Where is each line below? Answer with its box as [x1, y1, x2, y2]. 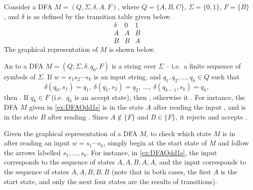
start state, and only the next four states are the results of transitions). [4, 176, 217, 186]
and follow [218, 138, 249, 148]
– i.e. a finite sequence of [166, 60, 241, 71]
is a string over [111, 60, 156, 71]
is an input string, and [94, 71, 161, 81]
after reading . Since [48, 112, 108, 122]
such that [211, 71, 240, 81]
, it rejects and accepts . [175, 112, 248, 122]
